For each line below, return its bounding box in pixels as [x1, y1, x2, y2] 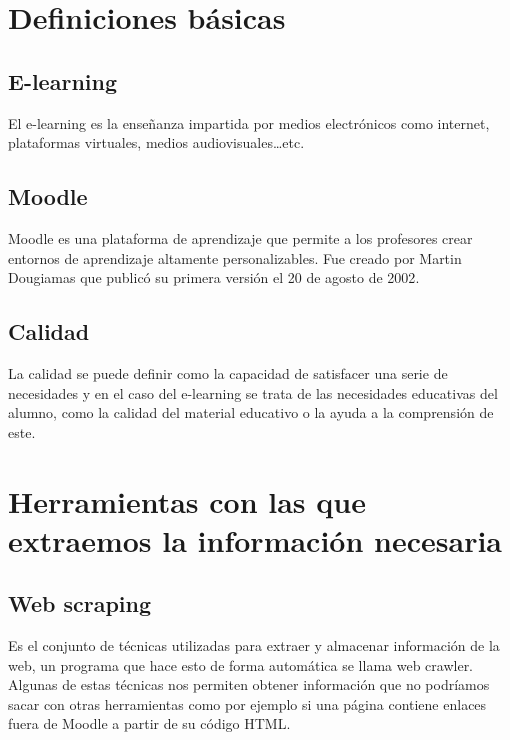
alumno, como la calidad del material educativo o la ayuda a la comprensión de [8, 402, 494, 423]
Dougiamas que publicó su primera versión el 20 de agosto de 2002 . [8, 267, 420, 288]
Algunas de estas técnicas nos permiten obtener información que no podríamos [8, 674, 490, 695]
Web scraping [8, 588, 152, 619]
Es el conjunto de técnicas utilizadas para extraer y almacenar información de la [8, 635, 500, 656]
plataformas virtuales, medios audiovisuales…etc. [8, 132, 305, 153]
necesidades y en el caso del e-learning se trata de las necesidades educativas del [8, 382, 498, 403]
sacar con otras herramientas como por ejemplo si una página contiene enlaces [8, 693, 487, 714]
